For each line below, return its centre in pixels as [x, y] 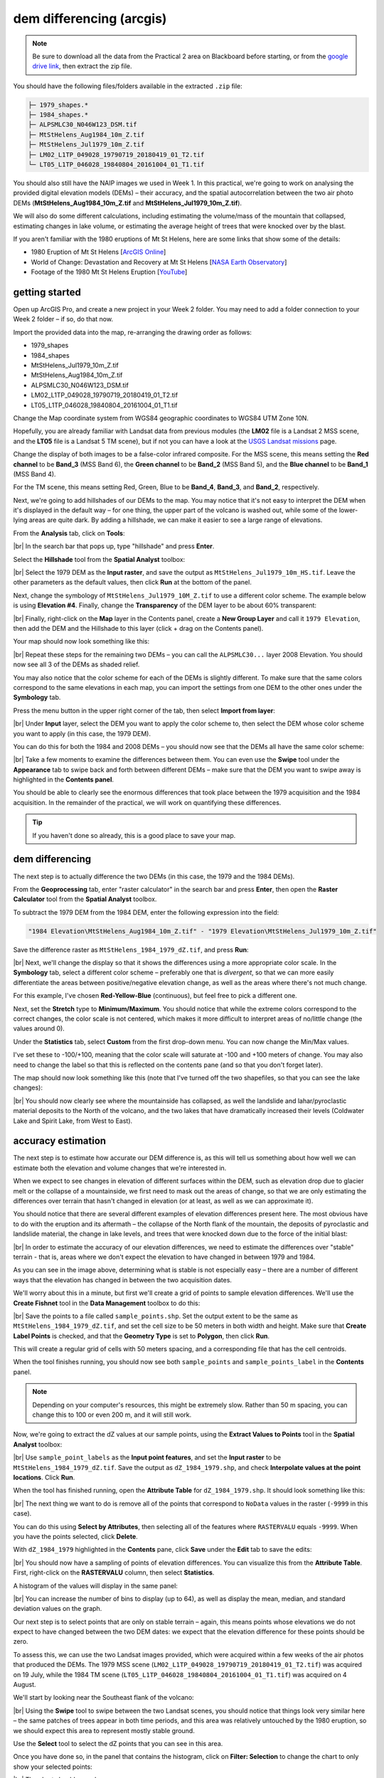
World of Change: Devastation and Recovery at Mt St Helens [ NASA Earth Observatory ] [159, 262]
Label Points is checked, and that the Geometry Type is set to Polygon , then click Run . [142, 1336]
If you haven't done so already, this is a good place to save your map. [134, 835]
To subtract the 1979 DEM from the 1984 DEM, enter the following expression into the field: [146, 912]
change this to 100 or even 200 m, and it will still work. [112, 1415]
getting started [47, 292]
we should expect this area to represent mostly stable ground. [104, 1730]
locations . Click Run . [44, 1477]
